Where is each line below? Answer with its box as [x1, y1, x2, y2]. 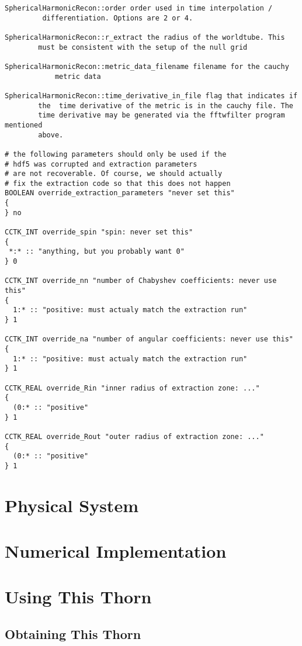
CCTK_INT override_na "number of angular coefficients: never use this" [5, 335, 293, 344]
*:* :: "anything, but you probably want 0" [9, 247, 185, 256]
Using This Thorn [5, 585, 152, 609]
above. [38, 130, 64, 139]
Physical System [5, 493, 138, 517]
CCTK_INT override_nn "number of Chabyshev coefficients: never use [5, 277, 277, 285]
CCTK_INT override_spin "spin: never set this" [5, 228, 193, 237]
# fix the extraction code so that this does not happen [5, 179, 231, 188]
